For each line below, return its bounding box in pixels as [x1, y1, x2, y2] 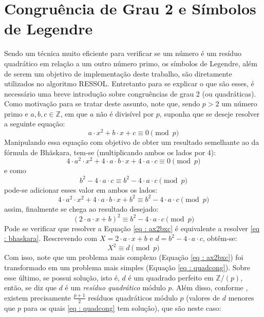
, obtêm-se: [202, 233, 237, 244]
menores [228, 292, 254, 303]
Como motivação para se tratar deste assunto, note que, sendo [4, 98, 200, 109]
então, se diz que [4, 282, 56, 293]
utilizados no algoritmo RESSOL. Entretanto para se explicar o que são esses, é [4, 78, 254, 89]
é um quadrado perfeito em [128, 272, 214, 283]
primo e [4, 108, 28, 119]
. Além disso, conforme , [172, 282, 248, 293]
